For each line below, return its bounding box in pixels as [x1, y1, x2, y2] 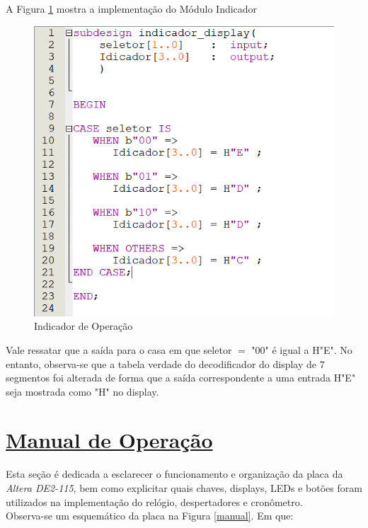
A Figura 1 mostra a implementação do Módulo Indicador [6, 1, 258, 16]
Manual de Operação [6, 425, 213, 454]
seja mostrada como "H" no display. [6, 384, 159, 398]
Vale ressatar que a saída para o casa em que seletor [6, 342, 232, 357]
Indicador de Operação [34, 318, 133, 333]
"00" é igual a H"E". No [251, 342, 352, 357]
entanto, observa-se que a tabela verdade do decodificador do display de [6, 356, 317, 371]
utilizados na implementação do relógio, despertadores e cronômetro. [6, 494, 303, 509]
